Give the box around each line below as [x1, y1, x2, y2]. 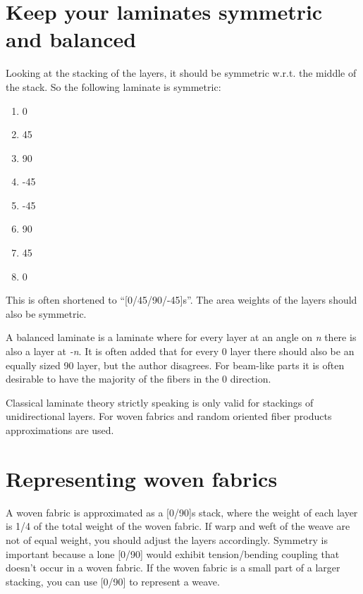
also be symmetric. [6, 306, 87, 321]
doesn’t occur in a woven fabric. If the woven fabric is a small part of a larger [6, 560, 340, 575]
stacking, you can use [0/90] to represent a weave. [6, 574, 220, 588]
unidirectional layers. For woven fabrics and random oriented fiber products [6, 409, 332, 423]
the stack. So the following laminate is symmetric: [6, 79, 221, 94]
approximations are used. [6, 423, 114, 437]
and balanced [6, 25, 137, 54]
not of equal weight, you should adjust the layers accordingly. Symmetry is [6, 532, 328, 547]
